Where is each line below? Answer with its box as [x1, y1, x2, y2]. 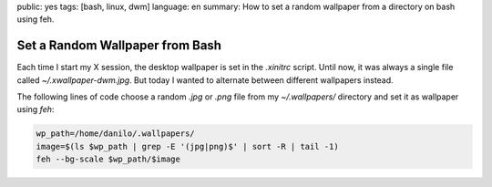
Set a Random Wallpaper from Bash [16, 37, 222, 54]
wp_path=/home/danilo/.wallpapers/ [36, 129, 195, 139]
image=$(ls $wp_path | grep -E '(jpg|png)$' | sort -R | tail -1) [36, 141, 339, 151]
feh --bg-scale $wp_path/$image [36, 154, 181, 164]
